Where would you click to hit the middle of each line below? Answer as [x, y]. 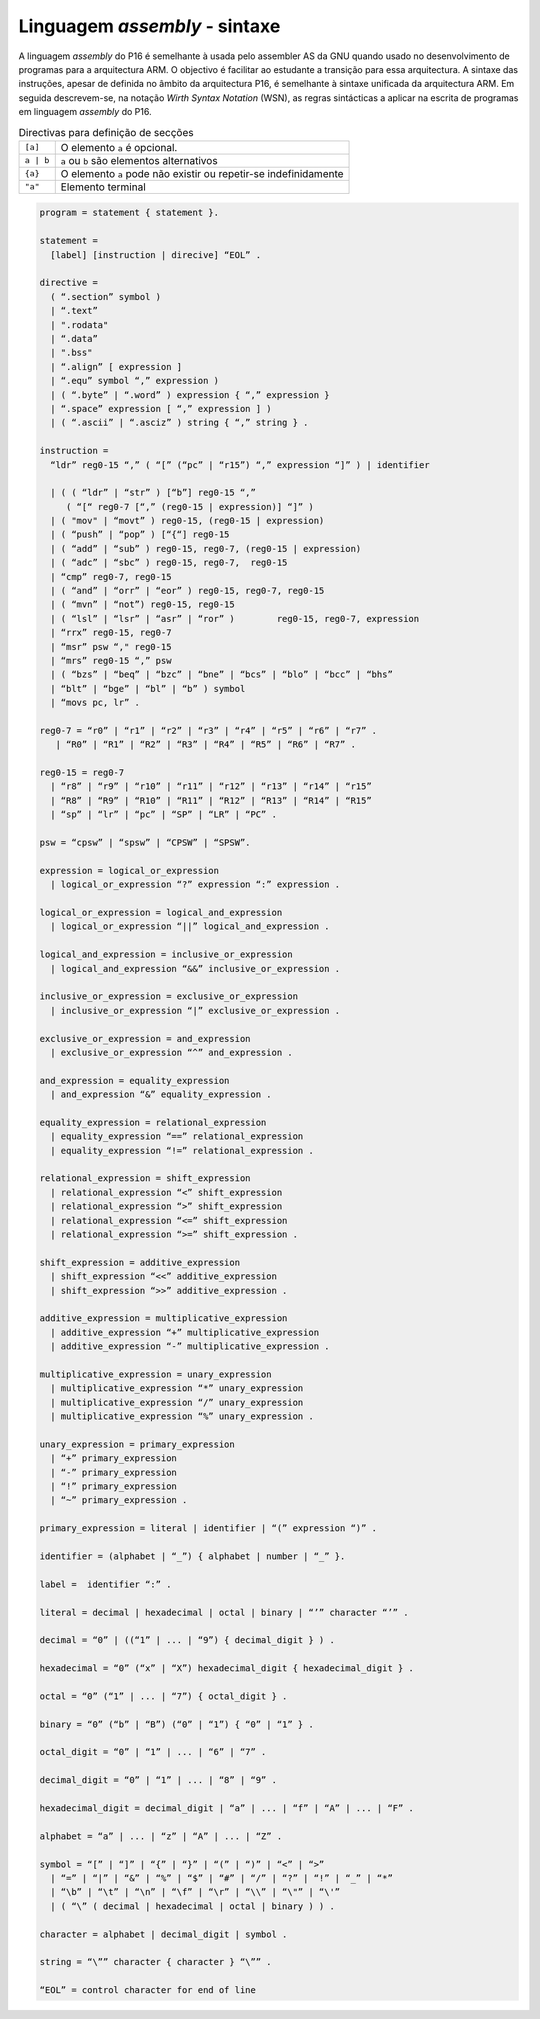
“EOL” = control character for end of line [148, 1990]
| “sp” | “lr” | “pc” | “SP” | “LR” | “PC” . [163, 814]
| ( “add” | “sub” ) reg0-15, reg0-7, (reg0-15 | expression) [206, 548]
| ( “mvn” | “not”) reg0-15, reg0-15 [142, 604]
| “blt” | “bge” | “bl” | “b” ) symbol [148, 688]
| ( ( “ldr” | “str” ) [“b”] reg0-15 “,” [153, 493]
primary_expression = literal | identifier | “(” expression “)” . [208, 1528]
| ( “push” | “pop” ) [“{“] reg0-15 [140, 534]
